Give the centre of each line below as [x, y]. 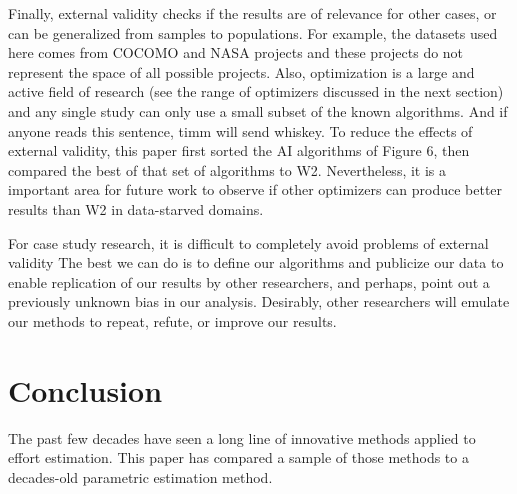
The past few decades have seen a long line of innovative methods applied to [242, 437]
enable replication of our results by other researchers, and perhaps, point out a [249, 281]
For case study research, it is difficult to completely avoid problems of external [248, 242]
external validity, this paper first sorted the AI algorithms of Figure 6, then [239, 150]
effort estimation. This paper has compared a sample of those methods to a [238, 457]
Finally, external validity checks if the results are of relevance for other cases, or [252, 13]
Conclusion [85, 389]
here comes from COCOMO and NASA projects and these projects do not [236, 52]
